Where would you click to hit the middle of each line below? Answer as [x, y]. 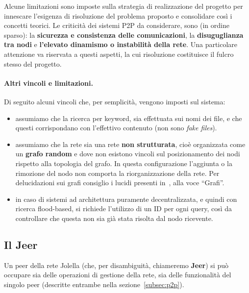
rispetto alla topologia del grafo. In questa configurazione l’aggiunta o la [124, 163]
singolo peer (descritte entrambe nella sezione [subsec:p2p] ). [94, 284]
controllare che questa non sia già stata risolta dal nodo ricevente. [114, 218]
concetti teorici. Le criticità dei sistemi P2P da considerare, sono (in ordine [117, 25]
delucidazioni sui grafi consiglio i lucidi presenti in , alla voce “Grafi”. [120, 183]
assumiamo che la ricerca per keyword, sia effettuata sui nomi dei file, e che [129, 118]
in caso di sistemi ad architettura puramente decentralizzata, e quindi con [126, 199]
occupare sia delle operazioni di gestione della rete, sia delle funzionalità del [118, 275]
